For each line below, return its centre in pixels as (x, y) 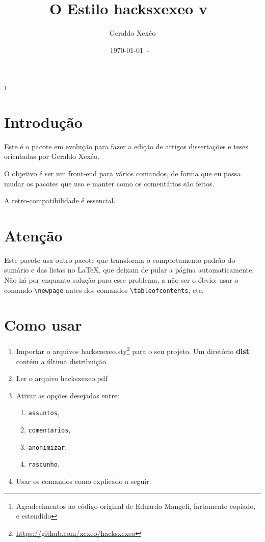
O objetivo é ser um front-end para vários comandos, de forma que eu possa (123, 173)
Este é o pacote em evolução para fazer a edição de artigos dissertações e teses (126, 146)
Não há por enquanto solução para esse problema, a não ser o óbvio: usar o (121, 280)
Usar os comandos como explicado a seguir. (84, 481)
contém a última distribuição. (62, 361)
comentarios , (49, 430)
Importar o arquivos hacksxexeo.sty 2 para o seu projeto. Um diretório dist (132, 350)
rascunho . (44, 464)
